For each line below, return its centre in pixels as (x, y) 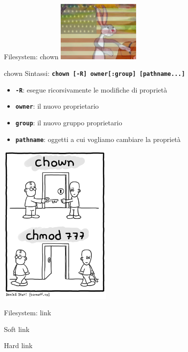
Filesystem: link (28, 313)
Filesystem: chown (31, 57)
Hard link (18, 345)
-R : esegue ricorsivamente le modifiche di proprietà (91, 89)
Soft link (17, 329)
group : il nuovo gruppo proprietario (69, 122)
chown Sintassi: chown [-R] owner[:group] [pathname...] (94, 73)
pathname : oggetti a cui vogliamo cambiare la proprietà (98, 139)
